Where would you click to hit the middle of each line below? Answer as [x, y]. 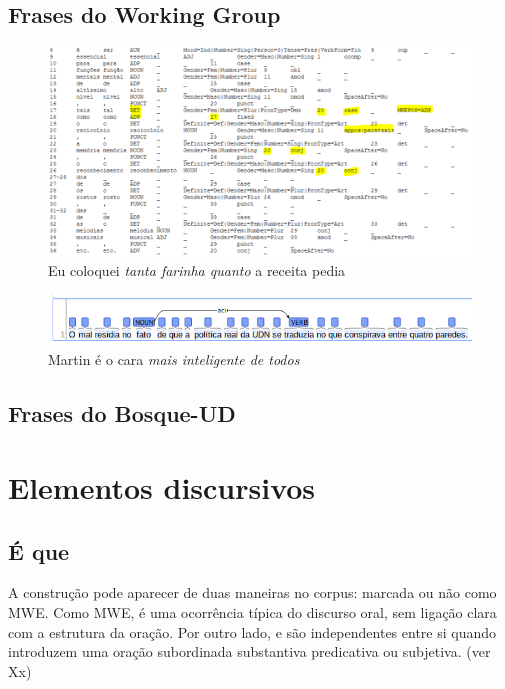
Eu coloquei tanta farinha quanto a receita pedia [197, 269]
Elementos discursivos [162, 486]
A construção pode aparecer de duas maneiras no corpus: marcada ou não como [252, 592]
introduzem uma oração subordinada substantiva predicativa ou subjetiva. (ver [249, 651]
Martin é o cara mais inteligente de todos [174, 359]
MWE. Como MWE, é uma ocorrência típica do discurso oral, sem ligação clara [252, 611]
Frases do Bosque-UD [122, 413]
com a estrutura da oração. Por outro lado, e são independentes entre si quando [252, 631]
